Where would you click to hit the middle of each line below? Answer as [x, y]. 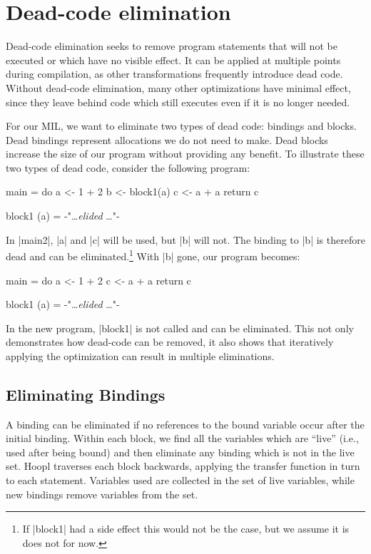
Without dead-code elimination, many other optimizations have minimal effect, [178, 87]
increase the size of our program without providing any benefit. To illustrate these [185, 154]
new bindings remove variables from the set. [102, 494]
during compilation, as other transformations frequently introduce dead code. [174, 74]
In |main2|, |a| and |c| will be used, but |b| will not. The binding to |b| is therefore [185, 239]
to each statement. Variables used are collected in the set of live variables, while [180, 480]
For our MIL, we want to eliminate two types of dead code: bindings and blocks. [181, 126]
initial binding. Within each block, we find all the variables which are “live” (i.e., [182, 438]
